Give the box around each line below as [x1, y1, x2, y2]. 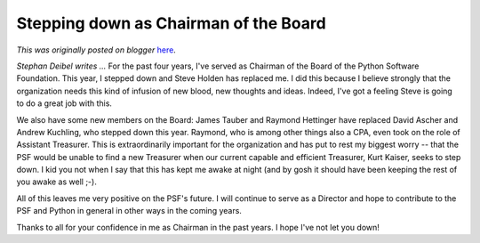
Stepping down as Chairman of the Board [16, 13, 326, 33]
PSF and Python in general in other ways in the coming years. [16, 206, 242, 216]
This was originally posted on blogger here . [16, 45, 177, 55]
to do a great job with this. [16, 98, 113, 109]
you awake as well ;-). [16, 176, 97, 187]
